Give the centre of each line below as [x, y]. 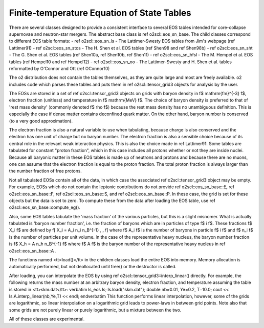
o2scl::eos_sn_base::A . [33, 251]
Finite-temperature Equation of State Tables [100, 13]
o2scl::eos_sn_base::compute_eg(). [45, 207]
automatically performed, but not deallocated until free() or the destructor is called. [93, 267]
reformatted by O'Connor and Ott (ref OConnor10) [59, 68]
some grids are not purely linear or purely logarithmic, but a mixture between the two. [95, 310]
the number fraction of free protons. [45, 171]
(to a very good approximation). [41, 121]
